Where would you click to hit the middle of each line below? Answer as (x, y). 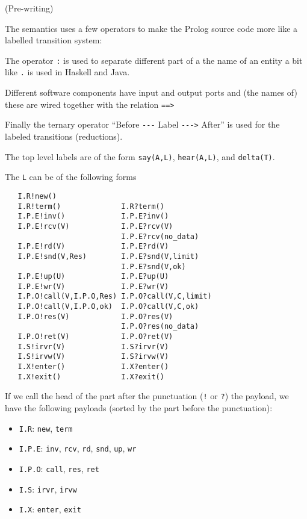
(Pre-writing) (29, 8)
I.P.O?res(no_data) (160, 327)
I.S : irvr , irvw (48, 489)
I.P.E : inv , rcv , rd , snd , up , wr (78, 448)
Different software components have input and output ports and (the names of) (151, 92)
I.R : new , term (46, 428)
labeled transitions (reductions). (64, 136)
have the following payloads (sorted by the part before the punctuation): (139, 408)
